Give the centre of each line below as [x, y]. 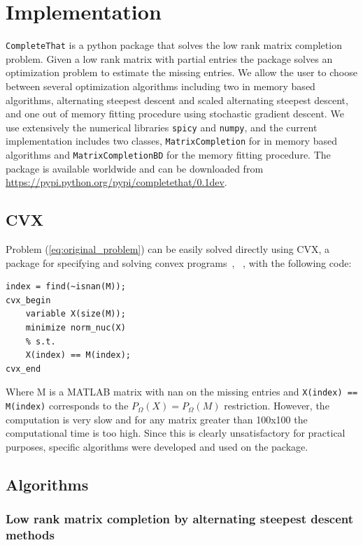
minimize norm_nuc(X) [76, 328]
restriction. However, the [277, 406]
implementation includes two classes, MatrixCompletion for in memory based [171, 141]
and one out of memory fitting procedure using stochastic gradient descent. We [175, 114]
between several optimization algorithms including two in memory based [161, 86]
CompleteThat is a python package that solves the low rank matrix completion [174, 45]
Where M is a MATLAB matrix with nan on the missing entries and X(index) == [182, 392]
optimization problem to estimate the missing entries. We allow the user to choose [181, 72]
